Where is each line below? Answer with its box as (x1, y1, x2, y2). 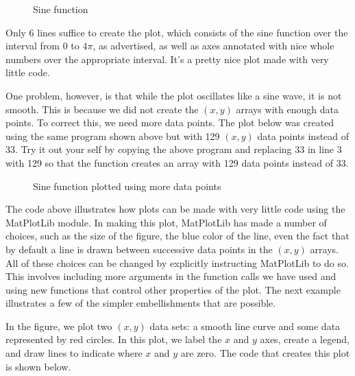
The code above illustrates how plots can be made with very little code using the (5, 202, 345, 216)
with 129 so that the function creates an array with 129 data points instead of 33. (5, 155, 349, 169)
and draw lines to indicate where (5, 346, 143, 360)
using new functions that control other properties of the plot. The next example (5, 282, 341, 296)
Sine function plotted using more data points (33, 178, 221, 193)
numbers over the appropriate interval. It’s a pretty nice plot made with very (5, 51, 329, 66)
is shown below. (5, 359, 71, 373)
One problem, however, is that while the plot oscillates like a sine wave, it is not (5, 88, 342, 102)
